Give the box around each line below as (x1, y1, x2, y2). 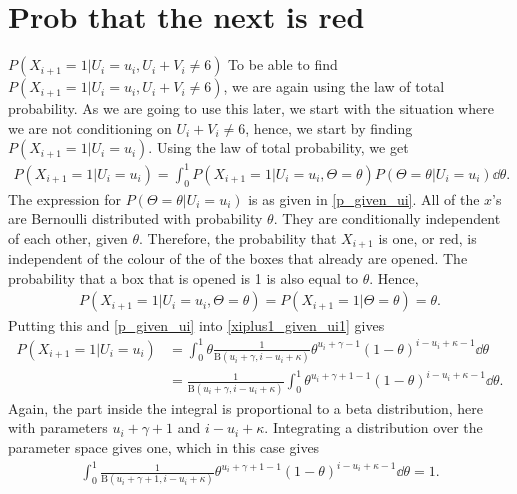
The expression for (8, 188, 122, 209)
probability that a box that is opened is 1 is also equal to (8, 267, 358, 288)
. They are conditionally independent (273, 208, 501, 229)
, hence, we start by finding (245, 117, 413, 138)
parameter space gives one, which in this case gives (8, 436, 320, 457)
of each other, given (8, 227, 128, 248)
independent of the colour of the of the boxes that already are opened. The (8, 248, 468, 269)
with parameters (8, 417, 108, 438)
